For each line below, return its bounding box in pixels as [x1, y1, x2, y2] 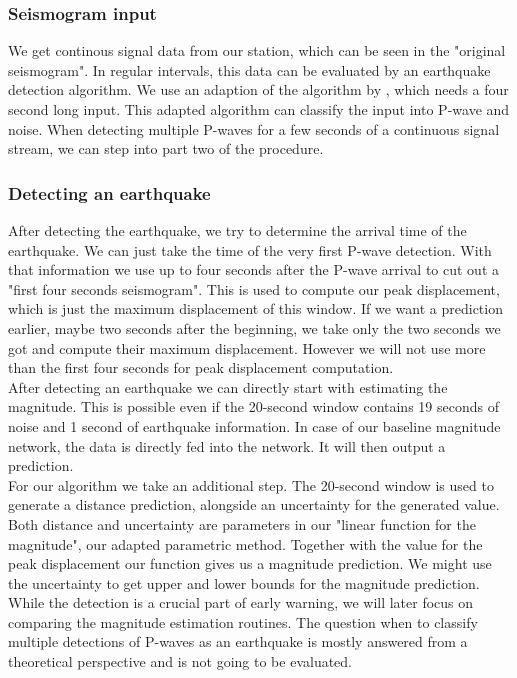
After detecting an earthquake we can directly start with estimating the [8, 376, 448, 397]
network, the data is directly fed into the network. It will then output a [8, 435, 446, 456]
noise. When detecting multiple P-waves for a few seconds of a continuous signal [8, 118, 500, 139]
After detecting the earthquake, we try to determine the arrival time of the [8, 220, 467, 240]
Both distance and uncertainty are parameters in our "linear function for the [8, 513, 476, 534]
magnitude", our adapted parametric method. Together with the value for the [8, 533, 483, 554]
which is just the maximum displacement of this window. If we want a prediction [8, 298, 503, 319]
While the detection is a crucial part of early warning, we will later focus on [8, 592, 474, 613]
